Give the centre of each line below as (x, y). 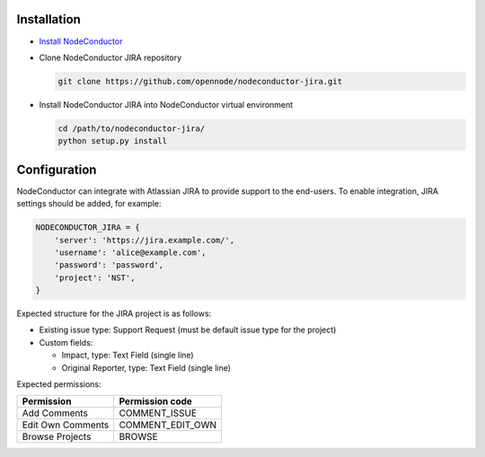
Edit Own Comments (66, 425)
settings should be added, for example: (89, 204)
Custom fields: (66, 342)
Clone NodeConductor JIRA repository (110, 57)
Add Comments (55, 413)
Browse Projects (57, 437)
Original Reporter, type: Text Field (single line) (146, 367)
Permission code (156, 401)
